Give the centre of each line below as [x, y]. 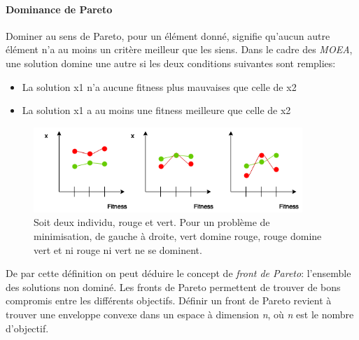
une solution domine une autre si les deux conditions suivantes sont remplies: [171, 63]
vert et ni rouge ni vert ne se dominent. [118, 249]
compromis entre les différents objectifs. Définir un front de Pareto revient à [169, 300]
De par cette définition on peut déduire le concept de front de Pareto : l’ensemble [178, 273]
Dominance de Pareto [59, 9]
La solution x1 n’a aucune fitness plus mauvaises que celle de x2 [159, 86]
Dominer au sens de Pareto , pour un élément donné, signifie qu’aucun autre [168, 35]
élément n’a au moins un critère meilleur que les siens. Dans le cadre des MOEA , [179, 49]
